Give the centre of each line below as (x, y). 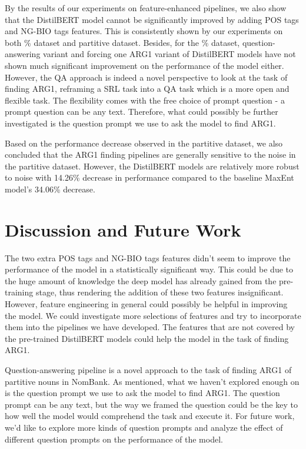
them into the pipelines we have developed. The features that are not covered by (150, 327)
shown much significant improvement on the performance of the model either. (144, 65)
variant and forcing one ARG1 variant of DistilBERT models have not (169, 54)
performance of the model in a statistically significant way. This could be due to (149, 269)
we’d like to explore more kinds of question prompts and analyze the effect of (144, 427)
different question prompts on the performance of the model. (114, 439)
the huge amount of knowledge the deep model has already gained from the (141, 280)
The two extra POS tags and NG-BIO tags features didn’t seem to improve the (148, 257)
